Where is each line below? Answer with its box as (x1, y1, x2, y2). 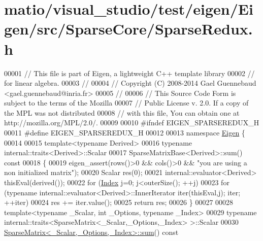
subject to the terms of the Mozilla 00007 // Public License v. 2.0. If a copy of (4, 97, 249, 108)
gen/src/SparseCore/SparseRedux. (4, 18, 253, 39)
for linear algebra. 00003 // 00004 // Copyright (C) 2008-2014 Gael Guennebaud (4, 78, 256, 88)
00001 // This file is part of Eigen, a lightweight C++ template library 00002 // (4, 67, 255, 78)
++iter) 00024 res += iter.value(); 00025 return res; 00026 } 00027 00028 (4, 197, 234, 208)
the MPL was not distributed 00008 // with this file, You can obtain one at (4, 107, 240, 118)
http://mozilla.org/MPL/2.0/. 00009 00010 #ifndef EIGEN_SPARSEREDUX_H (4, 117, 259, 128)
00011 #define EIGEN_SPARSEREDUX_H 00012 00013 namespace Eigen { (4, 127, 245, 138)
